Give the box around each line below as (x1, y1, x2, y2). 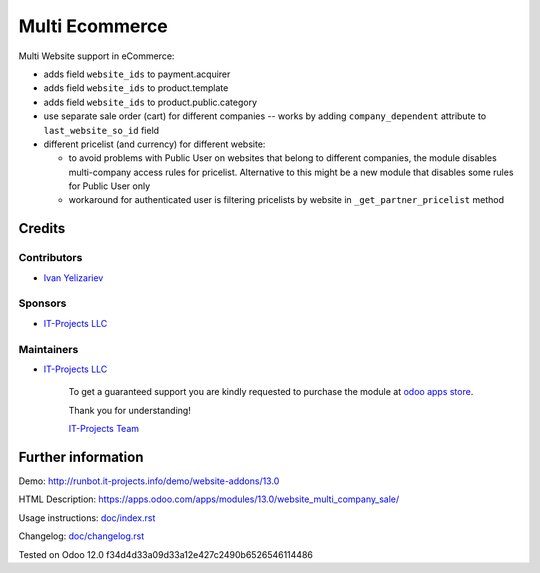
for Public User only (68, 180, 151, 192)
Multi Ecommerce (18, 15, 169, 37)
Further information (18, 448, 144, 465)
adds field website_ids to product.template (43, 82, 229, 94)
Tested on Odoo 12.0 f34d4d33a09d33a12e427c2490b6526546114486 (18, 548, 314, 560)
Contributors (18, 251, 83, 265)
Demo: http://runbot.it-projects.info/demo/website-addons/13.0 (18, 475, 280, 487)
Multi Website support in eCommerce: (18, 50, 175, 62)
